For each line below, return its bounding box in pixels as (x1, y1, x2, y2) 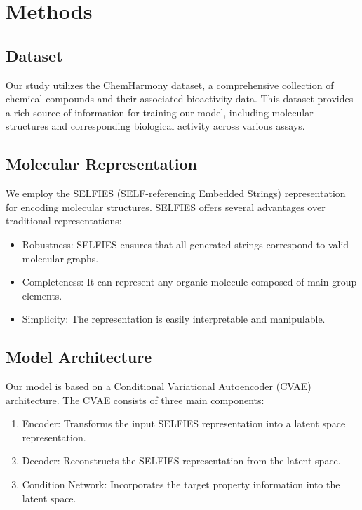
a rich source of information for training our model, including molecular (6, 105, 314, 119)
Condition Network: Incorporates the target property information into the (22, 477, 340, 492)
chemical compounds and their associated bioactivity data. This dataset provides (6, 91, 354, 106)
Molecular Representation (6, 153, 198, 175)
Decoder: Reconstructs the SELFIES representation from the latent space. (22, 453, 341, 468)
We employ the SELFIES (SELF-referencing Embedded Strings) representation (6, 186, 346, 201)
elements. (22, 288, 62, 302)
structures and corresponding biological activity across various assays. (6, 119, 305, 133)
